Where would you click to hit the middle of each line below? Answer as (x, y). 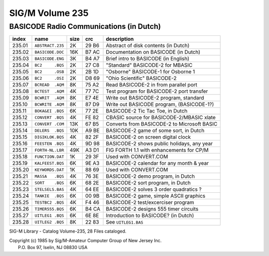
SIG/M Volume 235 (49, 13)
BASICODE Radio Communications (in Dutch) (85, 26)
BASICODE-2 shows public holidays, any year (159, 143)
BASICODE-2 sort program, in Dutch (148, 183)
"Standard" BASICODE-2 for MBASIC (149, 65)
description (120, 39)
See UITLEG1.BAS (125, 222)
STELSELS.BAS (49, 189)
